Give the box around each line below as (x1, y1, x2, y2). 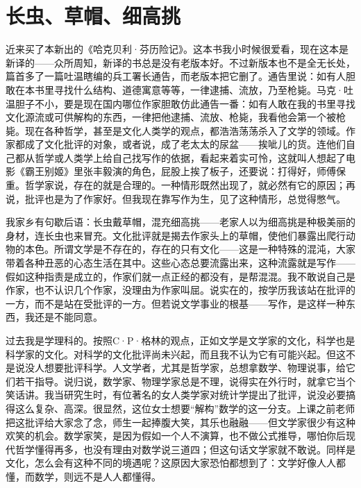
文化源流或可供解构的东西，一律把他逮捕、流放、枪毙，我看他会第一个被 (6, 110, 336, 124)
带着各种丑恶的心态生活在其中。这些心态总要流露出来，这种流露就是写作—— (6, 255, 355, 270)
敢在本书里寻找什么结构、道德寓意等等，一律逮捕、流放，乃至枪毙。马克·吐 (6, 82, 353, 96)
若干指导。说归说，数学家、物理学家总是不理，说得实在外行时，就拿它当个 (15, 373, 355, 388)
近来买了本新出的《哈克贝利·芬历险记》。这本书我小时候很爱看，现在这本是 (6, 42, 349, 56)
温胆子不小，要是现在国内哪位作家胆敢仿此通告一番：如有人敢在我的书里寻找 (6, 96, 355, 110)
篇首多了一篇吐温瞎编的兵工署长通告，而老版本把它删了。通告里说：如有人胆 (6, 69, 355, 83)
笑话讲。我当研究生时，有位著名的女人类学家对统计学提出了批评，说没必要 (6, 387, 346, 402)
